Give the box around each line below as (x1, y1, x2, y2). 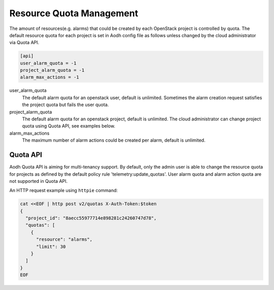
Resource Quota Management (9, 8, 139, 19)
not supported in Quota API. (9, 178, 68, 184)
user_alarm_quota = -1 (20, 60, 77, 66)
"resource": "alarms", (36, 237, 93, 242)
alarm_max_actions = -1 (20, 74, 80, 80)
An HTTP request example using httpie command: (9, 187, 118, 194)
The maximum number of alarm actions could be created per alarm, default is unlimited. (22, 137, 205, 143)
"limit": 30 (36, 244, 66, 249)
